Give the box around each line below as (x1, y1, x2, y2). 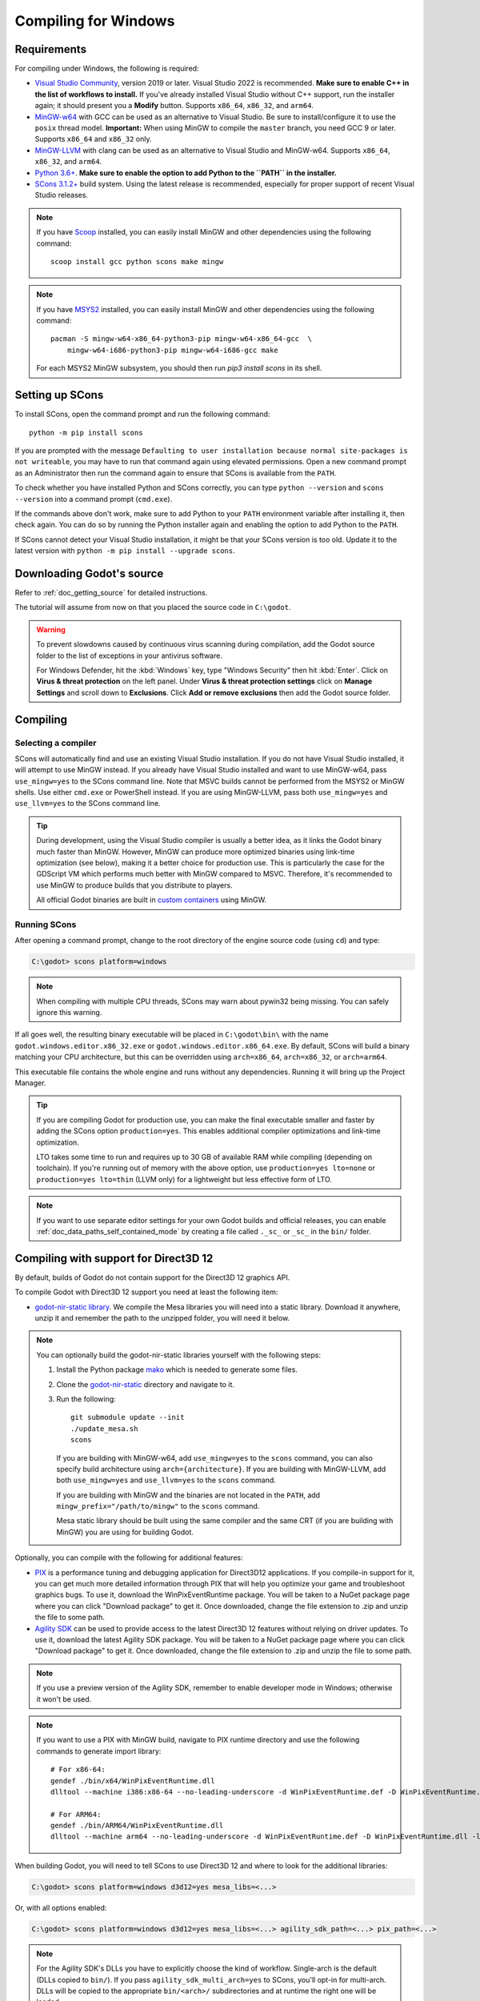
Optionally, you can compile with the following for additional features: (14, 1553, 243, 1562)
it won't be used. (36, 1694, 92, 1704)
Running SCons (14, 919, 77, 930)
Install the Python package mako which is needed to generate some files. (56, 1365, 298, 1374)
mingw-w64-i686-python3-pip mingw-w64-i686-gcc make (66, 345, 279, 355)
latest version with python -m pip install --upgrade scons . (14, 546, 235, 555)
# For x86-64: (50, 1765, 106, 1774)
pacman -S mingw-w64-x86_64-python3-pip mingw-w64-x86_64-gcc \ (50, 335, 312, 343)
